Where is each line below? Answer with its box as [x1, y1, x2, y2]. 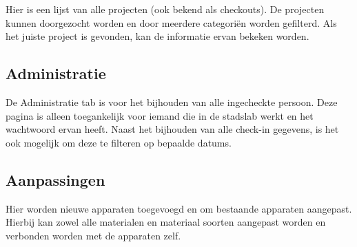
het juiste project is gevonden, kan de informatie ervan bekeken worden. [6, 29, 309, 43]
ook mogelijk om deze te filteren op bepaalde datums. [6, 135, 232, 149]
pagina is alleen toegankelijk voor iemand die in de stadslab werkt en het [6, 108, 314, 122]
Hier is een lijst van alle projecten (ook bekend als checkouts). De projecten [6, 2, 325, 16]
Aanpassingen [6, 169, 105, 190]
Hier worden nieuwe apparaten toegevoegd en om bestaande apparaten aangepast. [6, 201, 352, 215]
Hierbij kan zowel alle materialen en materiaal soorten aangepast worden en [6, 215, 326, 229]
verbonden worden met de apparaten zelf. [6, 228, 181, 242]
